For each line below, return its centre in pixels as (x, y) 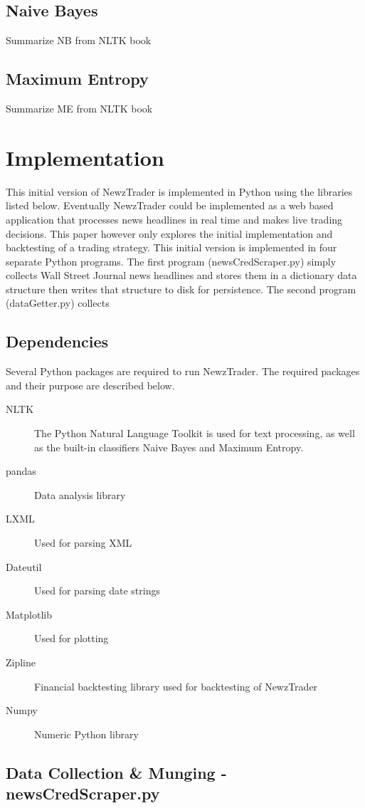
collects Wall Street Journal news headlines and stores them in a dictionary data (181, 275)
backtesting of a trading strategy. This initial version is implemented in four (171, 247)
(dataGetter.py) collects (58, 303)
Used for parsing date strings (97, 591)
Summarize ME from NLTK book (79, 108)
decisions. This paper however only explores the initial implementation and (169, 233)
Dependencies (57, 341)
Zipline (21, 662)
